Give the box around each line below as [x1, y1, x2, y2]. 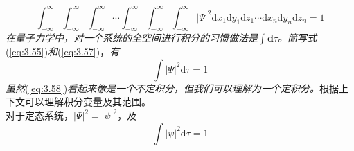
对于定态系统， [6, 108, 73, 123]
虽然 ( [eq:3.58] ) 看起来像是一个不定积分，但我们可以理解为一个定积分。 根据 [6, 80, 339, 95]
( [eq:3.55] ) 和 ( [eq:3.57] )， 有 [6, 44, 120, 59]
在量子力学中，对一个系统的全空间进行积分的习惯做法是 [6, 30, 258, 45]
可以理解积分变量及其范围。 [24, 94, 151, 109]
